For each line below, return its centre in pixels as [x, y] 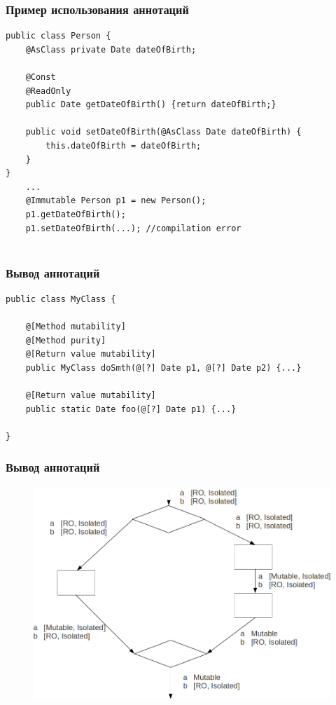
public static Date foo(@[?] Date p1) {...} [131, 409]
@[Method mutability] [76, 327]
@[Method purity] [66, 340]
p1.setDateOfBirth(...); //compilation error [133, 228]
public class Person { [58, 36]
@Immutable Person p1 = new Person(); [116, 201]
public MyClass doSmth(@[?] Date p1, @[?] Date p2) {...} [163, 368]
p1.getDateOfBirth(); [76, 214]
